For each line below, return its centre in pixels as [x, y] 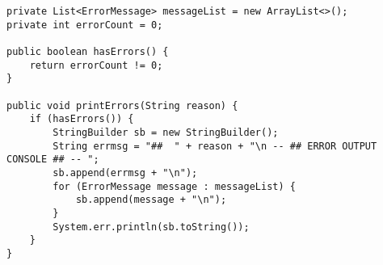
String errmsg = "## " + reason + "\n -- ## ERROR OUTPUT [215, 146]
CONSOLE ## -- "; [53, 160]
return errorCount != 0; [96, 65]
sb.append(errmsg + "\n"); [125, 172]
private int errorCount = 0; [85, 25]
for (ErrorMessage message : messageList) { [174, 186]
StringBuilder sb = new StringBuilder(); [166, 132]
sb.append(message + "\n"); [151, 200]
